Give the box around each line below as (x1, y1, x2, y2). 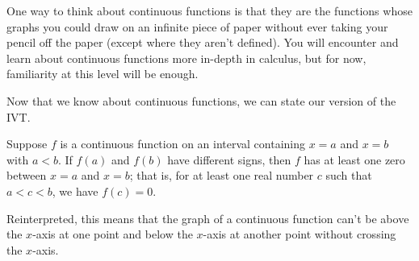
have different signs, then (167, 151, 291, 168)
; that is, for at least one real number (129, 167, 314, 184)
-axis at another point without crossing (203, 226, 396, 242)
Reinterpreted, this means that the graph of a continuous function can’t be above (6, 209, 409, 226)
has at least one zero (304, 151, 405, 168)
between (6, 167, 47, 184)
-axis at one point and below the (32, 226, 193, 242)
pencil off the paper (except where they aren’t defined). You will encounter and (6, 34, 399, 51)
